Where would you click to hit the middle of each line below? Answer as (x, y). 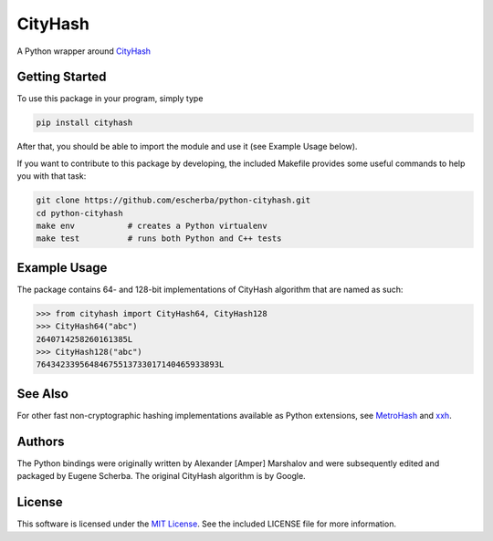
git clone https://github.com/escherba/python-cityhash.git (173, 200)
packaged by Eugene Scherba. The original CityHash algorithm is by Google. (161, 476)
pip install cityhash (84, 123)
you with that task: (52, 176)
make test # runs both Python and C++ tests (159, 239)
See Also (42, 394)
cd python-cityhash (79, 213)
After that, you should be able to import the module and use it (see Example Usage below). (187, 147)
